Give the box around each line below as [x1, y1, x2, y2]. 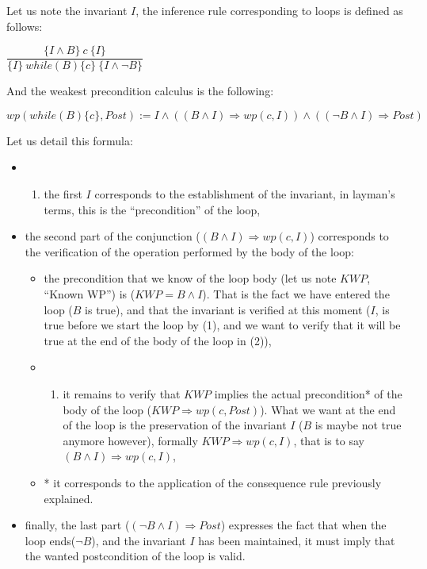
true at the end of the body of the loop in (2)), [44, 332, 272, 348]
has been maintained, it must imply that [198, 532, 395, 548]
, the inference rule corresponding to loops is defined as [135, 2, 403, 18]
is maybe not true [315, 417, 402, 433]
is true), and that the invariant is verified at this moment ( [85, 301, 371, 317]
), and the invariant [91, 532, 186, 548]
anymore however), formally [63, 432, 198, 448]
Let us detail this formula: [6, 132, 133, 148]
